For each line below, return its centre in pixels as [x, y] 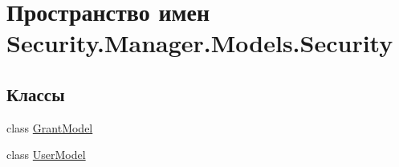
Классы [36, 94]
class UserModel [46, 155]
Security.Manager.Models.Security [200, 43]
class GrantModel [50, 127]
